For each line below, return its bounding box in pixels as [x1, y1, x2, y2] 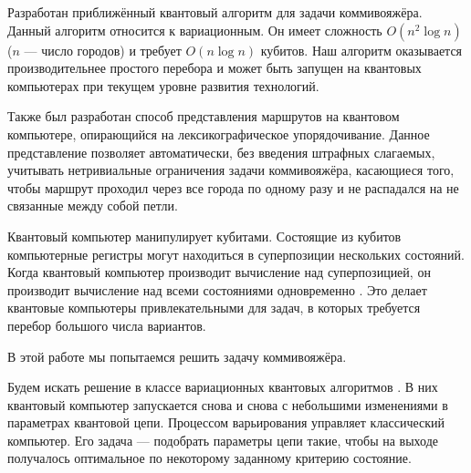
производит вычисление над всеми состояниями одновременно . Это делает [7, 280, 427, 299]
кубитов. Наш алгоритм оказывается [260, 40, 463, 59]
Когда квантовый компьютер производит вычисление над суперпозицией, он [7, 262, 431, 282]
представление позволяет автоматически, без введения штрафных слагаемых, [7, 142, 435, 161]
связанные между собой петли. [7, 196, 178, 215]
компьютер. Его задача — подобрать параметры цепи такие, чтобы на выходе [7, 430, 438, 449]
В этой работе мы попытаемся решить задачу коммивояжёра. [7, 346, 347, 365]
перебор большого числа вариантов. [7, 315, 206, 334]
